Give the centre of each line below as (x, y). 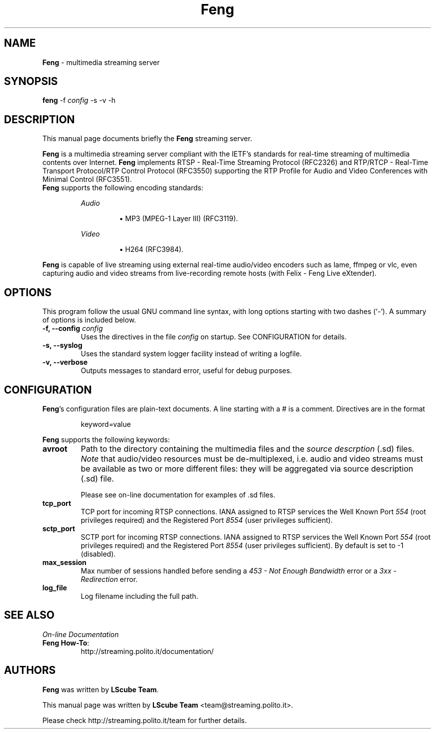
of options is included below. (89, 320)
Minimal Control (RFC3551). (87, 179)
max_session (65, 562)
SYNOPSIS (31, 81)
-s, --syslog (62, 345)
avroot (55, 448)
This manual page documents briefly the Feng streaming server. (147, 139)
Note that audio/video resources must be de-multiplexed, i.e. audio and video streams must (252, 458)
